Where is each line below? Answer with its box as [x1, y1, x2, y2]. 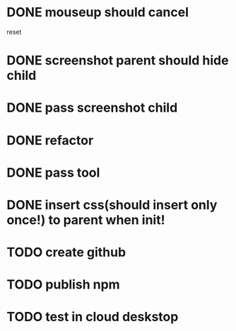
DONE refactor [6, 132, 94, 149]
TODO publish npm [6, 277, 121, 293]
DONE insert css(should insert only [6, 197, 218, 213]
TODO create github [6, 245, 126, 260]
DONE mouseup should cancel [6, 4, 189, 21]
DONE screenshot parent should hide [6, 52, 229, 69]
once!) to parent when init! [6, 211, 165, 228]
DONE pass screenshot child [6, 100, 178, 116]
